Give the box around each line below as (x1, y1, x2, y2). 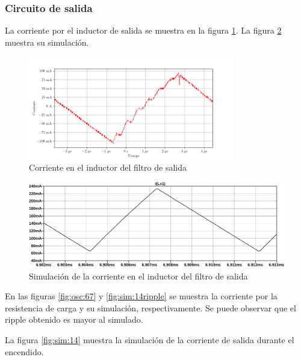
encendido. (5, 345, 44, 358)
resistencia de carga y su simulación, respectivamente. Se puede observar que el (5, 301, 296, 314)
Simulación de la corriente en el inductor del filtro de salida (29, 269, 248, 282)
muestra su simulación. (5, 35, 89, 48)
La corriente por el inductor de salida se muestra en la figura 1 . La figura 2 (5, 24, 282, 37)
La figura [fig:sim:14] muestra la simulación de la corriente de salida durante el (5, 334, 294, 346)
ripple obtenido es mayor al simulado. (5, 313, 143, 326)
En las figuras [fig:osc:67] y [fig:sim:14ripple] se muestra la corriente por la (5, 290, 278, 302)
